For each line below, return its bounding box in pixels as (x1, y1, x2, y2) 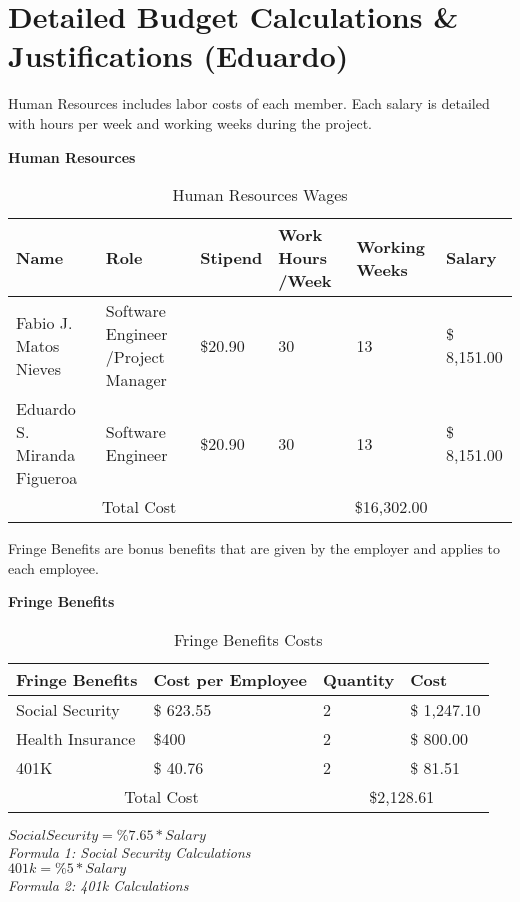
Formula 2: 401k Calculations (8, 875, 189, 896)
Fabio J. (16, 310, 73, 334)
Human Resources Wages (172, 183, 348, 207)
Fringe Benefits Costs (173, 627, 323, 651)
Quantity (322, 667, 395, 691)
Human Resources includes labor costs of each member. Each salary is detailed (8, 93, 490, 114)
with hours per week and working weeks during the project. (8, 112, 372, 133)
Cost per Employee (153, 667, 307, 691)
